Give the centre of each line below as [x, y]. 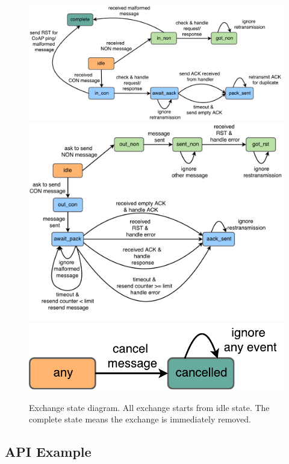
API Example [48, 452]
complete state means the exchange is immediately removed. [140, 419]
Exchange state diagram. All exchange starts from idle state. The [149, 407]
